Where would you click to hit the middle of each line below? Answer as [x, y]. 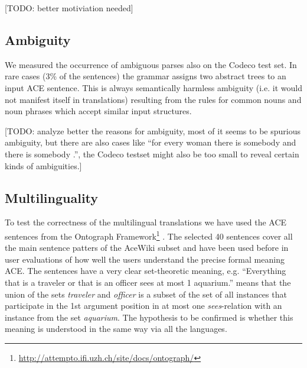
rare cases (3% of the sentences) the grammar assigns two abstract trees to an [146, 76]
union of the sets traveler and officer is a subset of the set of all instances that [146, 294]
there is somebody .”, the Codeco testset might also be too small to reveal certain [152, 154]
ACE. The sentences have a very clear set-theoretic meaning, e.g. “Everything [146, 271]
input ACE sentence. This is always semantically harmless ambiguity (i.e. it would [153, 87]
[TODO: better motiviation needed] [69, 8]
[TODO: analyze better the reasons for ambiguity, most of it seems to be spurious [153, 130]
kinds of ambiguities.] [43, 165]
